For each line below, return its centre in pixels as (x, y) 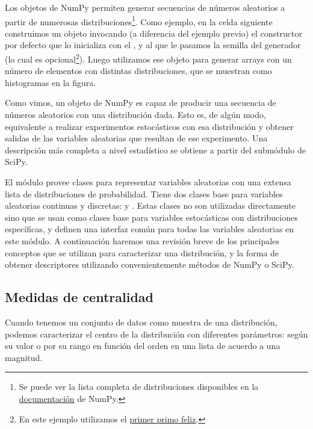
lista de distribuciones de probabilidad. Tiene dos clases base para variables (144, 193)
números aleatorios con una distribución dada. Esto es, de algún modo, (135, 115)
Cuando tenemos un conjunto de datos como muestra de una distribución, (141, 322)
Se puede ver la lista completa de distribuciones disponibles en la (139, 387)
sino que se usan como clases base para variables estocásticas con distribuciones (151, 217)
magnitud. (24, 357)
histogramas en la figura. (51, 82)
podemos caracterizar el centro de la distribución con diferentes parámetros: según (156, 334)
